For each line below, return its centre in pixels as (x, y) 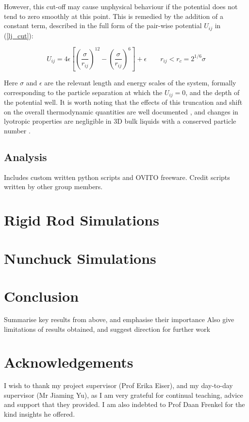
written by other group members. (53, 187)
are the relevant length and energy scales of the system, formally (140, 83)
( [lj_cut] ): (19, 35)
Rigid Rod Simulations (82, 220)
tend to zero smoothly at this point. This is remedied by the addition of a (114, 16)
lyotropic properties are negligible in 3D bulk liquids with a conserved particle (120, 121)
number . (17, 131)
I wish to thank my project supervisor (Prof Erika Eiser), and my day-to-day (118, 385)
